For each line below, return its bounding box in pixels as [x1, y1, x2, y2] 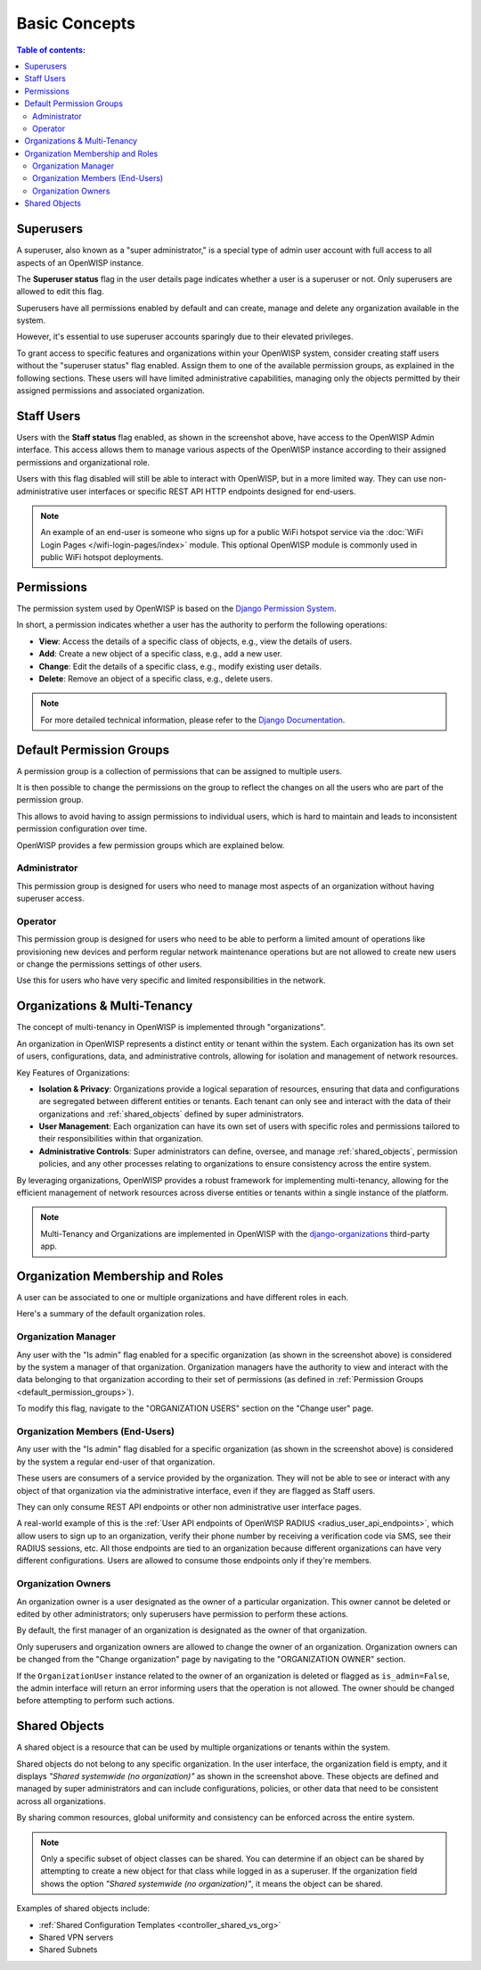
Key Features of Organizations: [16, 1067, 130, 1078]
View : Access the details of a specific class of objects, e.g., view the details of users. [38, 636, 352, 647]
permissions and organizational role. [16, 457, 151, 467]
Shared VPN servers [38, 1932, 114, 1942]
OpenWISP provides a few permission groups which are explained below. [16, 839, 285, 851]
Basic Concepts [16, 13, 136, 33]
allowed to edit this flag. [16, 286, 104, 297]
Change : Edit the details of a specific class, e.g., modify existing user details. [38, 661, 322, 672]
